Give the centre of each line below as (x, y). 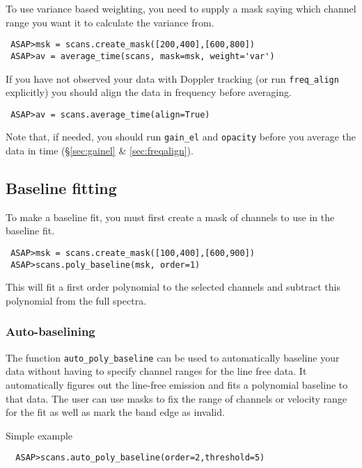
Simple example (39, 435)
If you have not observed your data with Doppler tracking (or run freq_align (172, 78)
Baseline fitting (61, 188)
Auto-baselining (50, 331)
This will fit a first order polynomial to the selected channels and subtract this (173, 287)
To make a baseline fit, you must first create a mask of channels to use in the (170, 217)
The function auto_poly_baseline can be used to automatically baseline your (173, 357)
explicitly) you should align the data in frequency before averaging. (149, 92)
